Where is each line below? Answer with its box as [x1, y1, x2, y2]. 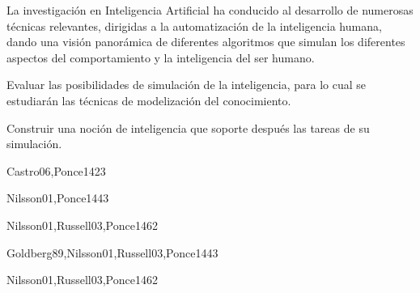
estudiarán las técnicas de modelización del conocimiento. [6, 91, 291, 108]
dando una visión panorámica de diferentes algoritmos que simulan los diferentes [6, 33, 405, 50]
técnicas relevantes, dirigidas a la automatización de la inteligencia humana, [6, 17, 382, 34]
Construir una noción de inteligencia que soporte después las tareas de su [6, 119, 370, 136]
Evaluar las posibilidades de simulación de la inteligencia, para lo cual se [6, 76, 366, 93]
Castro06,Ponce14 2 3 [6, 162, 106, 179]
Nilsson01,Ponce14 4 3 [6, 189, 109, 206]
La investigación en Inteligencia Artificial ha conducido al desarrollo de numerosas [6, 2, 414, 18]
